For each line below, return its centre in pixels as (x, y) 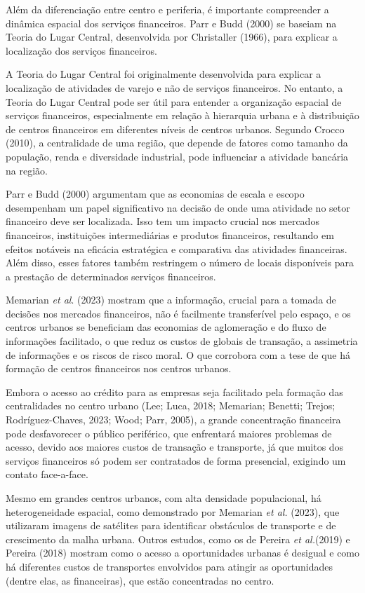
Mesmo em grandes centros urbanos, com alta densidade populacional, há (164, 498)
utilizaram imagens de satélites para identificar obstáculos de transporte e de (171, 525)
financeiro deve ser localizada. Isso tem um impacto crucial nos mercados (162, 221)
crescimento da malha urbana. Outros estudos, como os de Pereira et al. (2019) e (178, 539)
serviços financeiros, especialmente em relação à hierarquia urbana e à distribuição (182, 115)
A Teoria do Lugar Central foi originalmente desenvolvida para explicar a (164, 74)
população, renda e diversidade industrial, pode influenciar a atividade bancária (177, 156)
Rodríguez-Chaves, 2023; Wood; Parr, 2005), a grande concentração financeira (173, 420)
